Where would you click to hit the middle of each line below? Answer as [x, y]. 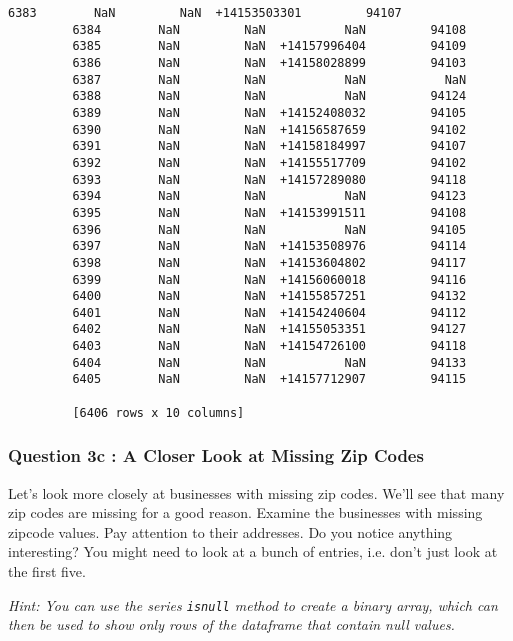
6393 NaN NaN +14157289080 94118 [269, 179]
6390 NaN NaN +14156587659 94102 [269, 129]
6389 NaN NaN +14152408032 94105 [269, 112]
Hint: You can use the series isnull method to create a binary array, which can [253, 604]
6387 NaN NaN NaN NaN [269, 79]
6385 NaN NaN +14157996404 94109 [269, 46]
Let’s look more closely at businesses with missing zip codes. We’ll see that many [256, 492]
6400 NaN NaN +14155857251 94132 [269, 296]
